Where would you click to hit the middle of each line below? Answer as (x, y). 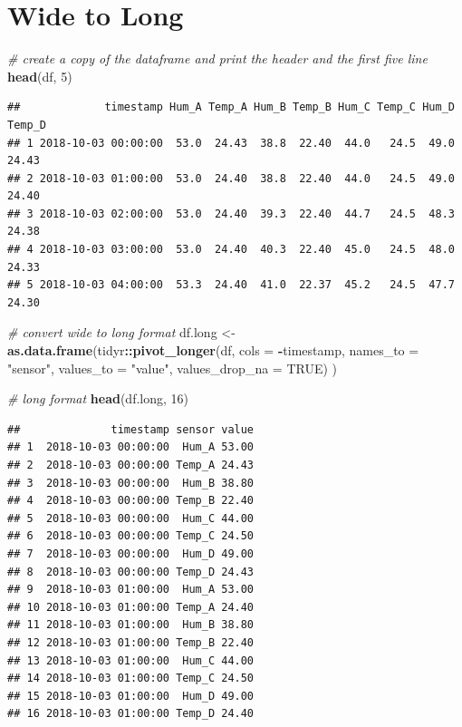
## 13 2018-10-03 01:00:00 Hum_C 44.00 (131, 660)
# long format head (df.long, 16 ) (98, 398)
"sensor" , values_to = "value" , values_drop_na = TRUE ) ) (173, 368)
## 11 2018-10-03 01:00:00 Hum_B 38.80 (131, 625)
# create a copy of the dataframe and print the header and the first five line (217, 58)
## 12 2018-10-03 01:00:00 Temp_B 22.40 (131, 642)
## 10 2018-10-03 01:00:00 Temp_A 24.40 (131, 607)
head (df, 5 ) (40, 76)
